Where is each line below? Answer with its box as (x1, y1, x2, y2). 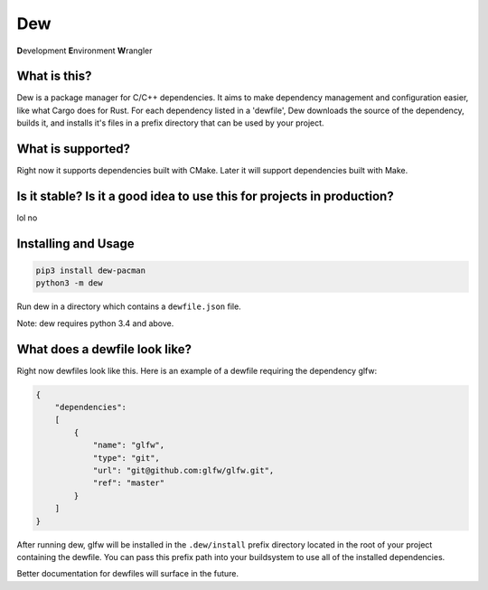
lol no (16, 212, 38, 223)
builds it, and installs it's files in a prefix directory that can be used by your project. (16, 117, 324, 128)
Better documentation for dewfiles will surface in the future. (16, 568, 239, 579)
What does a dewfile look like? (16, 342, 192, 357)
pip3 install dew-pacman (35, 266, 146, 276)
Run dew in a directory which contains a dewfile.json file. (16, 301, 241, 312)
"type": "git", (92, 453, 160, 463)
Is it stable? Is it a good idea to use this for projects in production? (16, 188, 394, 203)
